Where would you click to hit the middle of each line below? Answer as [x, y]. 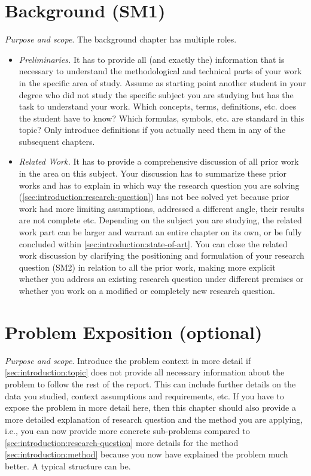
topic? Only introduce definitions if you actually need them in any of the [152, 130]
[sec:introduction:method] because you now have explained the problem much [147, 454]
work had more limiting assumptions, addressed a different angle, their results [161, 208]
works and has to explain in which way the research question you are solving [159, 185]
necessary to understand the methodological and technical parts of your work [160, 71]
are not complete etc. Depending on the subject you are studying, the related [160, 220]
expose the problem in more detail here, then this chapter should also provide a [151, 407]
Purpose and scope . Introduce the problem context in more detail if [128, 360]
